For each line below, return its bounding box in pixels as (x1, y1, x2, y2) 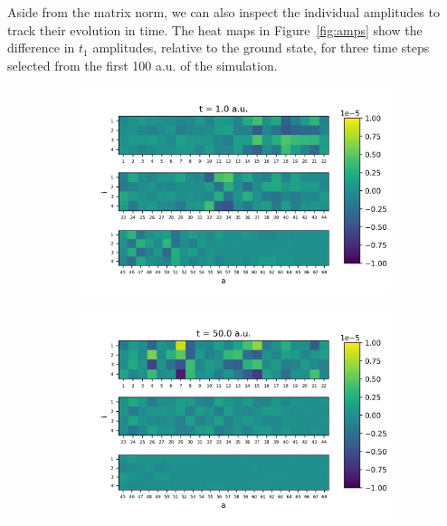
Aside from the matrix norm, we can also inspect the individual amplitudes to (7, 3, 440, 21)
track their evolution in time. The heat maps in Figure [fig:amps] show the (7, 20, 423, 39)
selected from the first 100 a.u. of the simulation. (7, 55, 278, 74)
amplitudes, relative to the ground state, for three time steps (92, 38, 430, 57)
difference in (7, 38, 75, 57)
